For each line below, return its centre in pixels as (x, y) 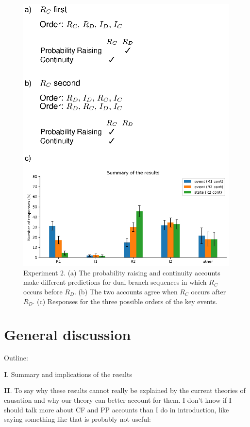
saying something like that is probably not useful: (77, 419)
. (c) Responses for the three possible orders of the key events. (125, 301)
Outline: (16, 358)
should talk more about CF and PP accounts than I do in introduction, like (117, 409)
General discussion (67, 334)
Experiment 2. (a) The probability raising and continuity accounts (122, 272)
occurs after (208, 291)
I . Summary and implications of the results (68, 374)
